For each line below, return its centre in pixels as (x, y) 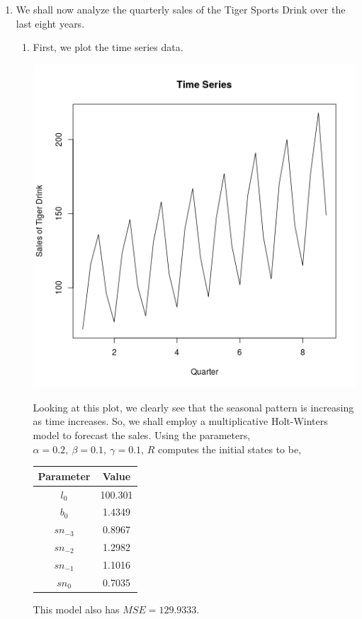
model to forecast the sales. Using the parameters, (142, 435)
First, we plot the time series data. (108, 47)
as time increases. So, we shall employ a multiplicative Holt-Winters (180, 421)
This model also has (76, 609)
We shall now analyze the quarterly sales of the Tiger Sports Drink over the (181, 9)
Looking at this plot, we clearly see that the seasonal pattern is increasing (193, 407)
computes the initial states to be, (230, 449)
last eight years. (50, 23)
